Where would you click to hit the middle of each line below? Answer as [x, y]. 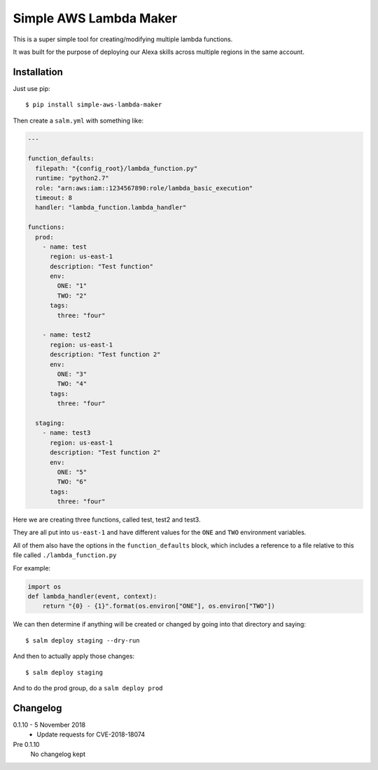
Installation [38, 72]
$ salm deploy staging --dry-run [83, 640]
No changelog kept [58, 754]
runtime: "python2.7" [72, 178]
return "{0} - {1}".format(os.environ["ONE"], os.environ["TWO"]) [159, 606]
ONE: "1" [72, 286]
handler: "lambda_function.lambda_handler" [111, 208]
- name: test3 [66, 433]
